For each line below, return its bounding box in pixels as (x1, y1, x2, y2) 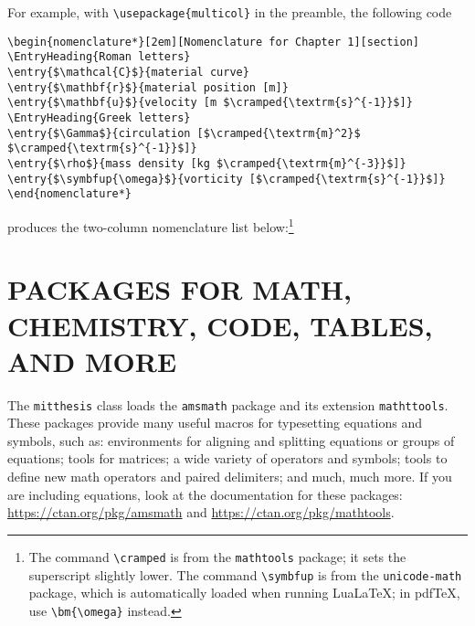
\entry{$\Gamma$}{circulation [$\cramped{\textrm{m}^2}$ (7, 126, 361, 140)
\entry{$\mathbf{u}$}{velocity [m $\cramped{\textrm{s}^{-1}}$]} (7, 96, 413, 110)
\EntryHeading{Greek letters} (7, 111, 191, 124)
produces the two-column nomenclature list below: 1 (7, 214, 294, 236)
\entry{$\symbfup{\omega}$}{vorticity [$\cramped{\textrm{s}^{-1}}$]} (7, 172, 446, 186)
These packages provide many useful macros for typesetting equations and (7, 413, 423, 432)
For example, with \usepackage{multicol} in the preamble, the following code (7, 3, 452, 21)
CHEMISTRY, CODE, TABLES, (7, 306, 433, 344)
